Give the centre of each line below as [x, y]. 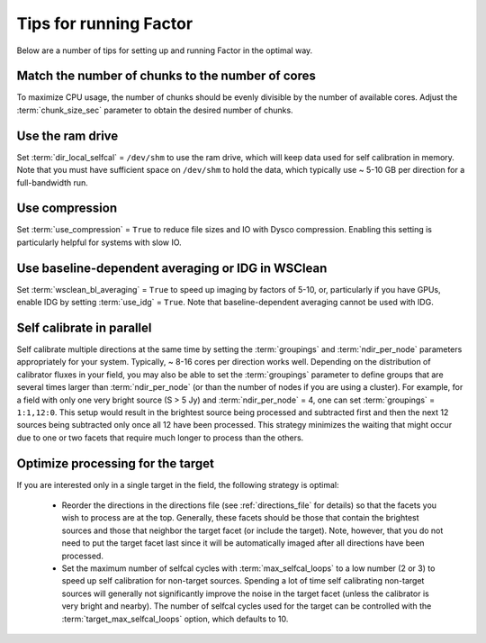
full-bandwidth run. [53, 182]
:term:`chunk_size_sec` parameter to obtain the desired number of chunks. [155, 110]
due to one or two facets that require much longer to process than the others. [160, 438]
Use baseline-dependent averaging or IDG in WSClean [172, 268]
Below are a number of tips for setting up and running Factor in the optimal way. [165, 50]
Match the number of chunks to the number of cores [166, 76]
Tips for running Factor [105, 23]
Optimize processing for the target [116, 463]
